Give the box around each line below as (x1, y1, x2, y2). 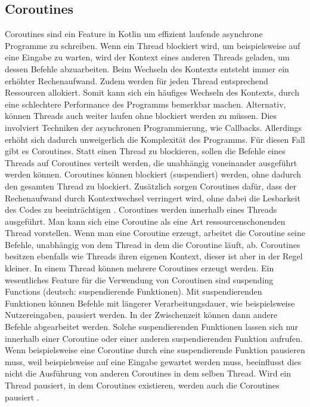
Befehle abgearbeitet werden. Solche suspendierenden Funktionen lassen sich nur (5, 320, 299, 333)
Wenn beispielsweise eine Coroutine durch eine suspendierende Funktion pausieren (5, 344, 305, 356)
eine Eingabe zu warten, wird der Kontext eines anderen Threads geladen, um (5, 51, 290, 63)
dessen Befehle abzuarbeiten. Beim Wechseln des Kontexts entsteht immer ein (5, 62, 289, 75)
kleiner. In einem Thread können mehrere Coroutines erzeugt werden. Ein (5, 262, 274, 274)
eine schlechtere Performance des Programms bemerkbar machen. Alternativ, (5, 97, 286, 110)
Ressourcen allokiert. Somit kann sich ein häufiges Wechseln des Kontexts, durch (5, 86, 299, 99)
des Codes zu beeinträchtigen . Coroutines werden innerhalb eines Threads (5, 203, 277, 216)
